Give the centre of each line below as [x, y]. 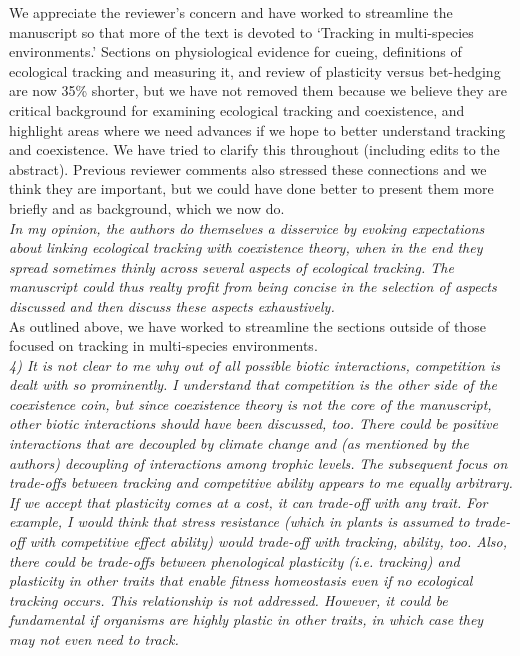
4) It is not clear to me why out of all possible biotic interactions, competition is [255, 364]
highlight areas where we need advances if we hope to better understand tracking [257, 129]
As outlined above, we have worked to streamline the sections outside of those [247, 325]
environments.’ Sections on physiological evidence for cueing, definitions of [235, 51]
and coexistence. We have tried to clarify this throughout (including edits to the [254, 149]
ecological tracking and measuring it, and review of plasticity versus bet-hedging [255, 70]
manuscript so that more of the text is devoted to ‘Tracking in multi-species [241, 31]
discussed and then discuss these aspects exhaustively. [172, 305]
